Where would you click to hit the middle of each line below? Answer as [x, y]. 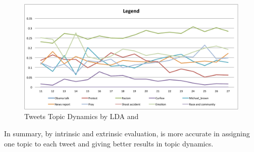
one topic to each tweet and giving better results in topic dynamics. [109, 143]
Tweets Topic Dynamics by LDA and [82, 116]
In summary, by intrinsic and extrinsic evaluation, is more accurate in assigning [127, 134]
